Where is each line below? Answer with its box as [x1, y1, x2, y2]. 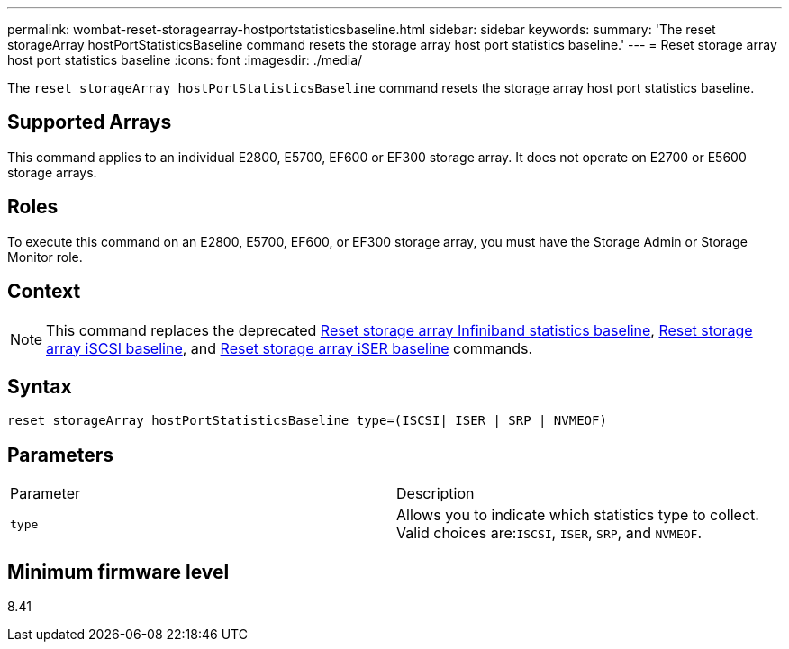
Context [7, 280, 81, 303]
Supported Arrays [7, 111, 172, 134]
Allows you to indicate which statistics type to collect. [396, 506, 759, 525]
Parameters [7, 443, 113, 466]
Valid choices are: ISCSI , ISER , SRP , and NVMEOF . [396, 524, 702, 543]
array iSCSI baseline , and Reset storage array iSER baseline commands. [46, 338, 533, 357]
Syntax [7, 374, 72, 398]
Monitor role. [7, 248, 83, 265]
